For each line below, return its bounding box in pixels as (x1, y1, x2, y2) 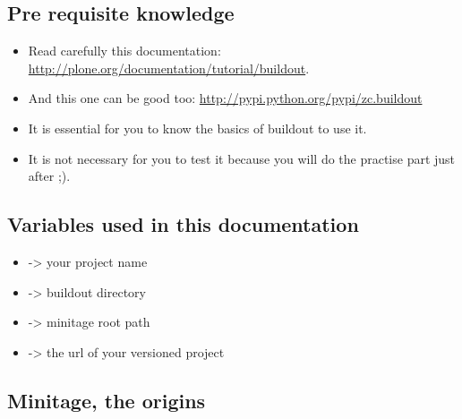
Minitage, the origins (7, 386, 206, 414)
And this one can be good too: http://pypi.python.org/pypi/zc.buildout (28, 89, 423, 107)
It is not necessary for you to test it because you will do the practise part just (28, 149, 456, 167)
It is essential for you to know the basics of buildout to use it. (28, 118, 367, 137)
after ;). (28, 167, 71, 185)
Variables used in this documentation (7, 210, 359, 238)
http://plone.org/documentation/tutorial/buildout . (28, 58, 310, 77)
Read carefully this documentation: (28, 41, 221, 60)
